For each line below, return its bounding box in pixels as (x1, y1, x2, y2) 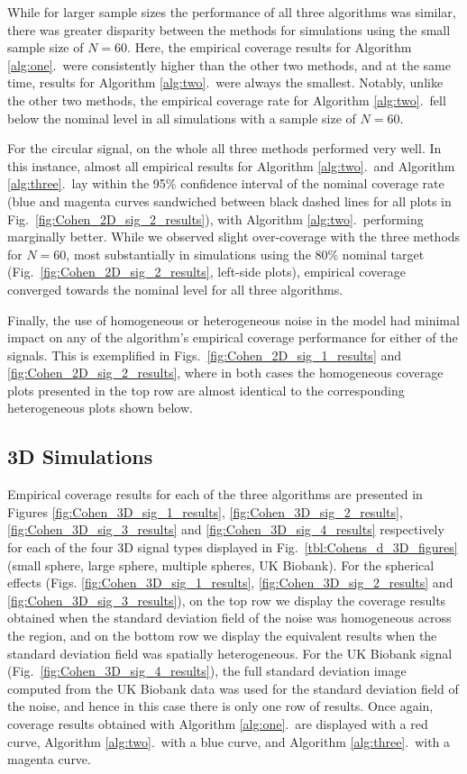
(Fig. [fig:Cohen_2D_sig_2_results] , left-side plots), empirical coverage (7, 262, 406, 281)
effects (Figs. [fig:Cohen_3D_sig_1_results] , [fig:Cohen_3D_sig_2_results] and (7, 573, 453, 592)
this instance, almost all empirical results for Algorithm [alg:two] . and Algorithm (7, 156, 455, 175)
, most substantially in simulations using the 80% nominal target (66, 244, 425, 263)
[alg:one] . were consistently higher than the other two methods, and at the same (7, 55, 451, 74)
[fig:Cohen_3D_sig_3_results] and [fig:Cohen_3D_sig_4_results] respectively (7, 520, 444, 539)
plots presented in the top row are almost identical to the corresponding (7, 380, 405, 399)
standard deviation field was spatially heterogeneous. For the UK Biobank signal (7, 643, 453, 662)
